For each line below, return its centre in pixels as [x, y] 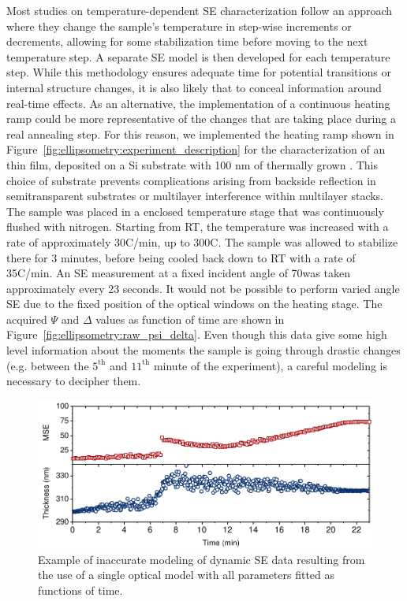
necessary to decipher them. [74, 381]
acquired [27, 319]
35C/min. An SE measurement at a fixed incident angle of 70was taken [178, 273]
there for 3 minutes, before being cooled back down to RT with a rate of [181, 257]
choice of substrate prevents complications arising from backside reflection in [191, 180]
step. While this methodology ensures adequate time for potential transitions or [199, 72]
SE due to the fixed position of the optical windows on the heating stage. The [194, 304]
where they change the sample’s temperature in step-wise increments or [179, 26]
